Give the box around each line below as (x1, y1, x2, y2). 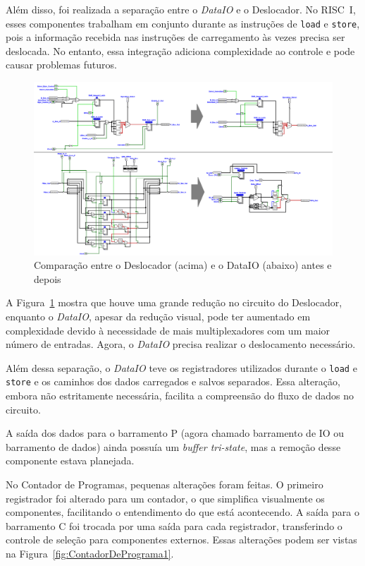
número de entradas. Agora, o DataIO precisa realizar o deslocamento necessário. (6, 337, 356, 351)
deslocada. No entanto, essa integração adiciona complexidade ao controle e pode (6, 43, 355, 58)
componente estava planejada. (6, 453, 135, 468)
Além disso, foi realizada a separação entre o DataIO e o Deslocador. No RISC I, (6, 2, 356, 16)
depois (34, 271, 61, 286)
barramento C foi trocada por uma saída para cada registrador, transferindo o (6, 518, 342, 533)
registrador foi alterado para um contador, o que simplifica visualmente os (6, 490, 325, 505)
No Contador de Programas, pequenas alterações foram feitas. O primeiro (6, 477, 323, 491)
